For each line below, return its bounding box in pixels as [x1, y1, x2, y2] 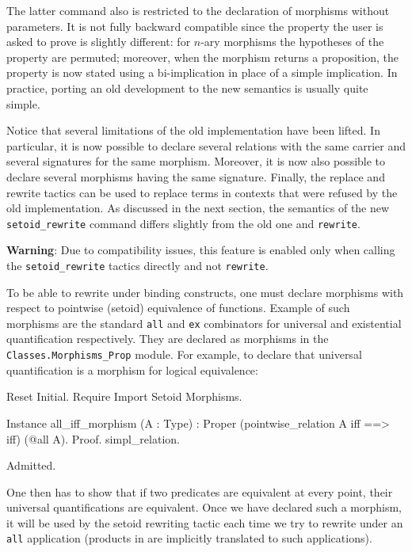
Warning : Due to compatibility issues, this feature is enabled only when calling [6, 242, 395, 258]
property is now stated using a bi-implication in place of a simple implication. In [6, 64, 398, 81]
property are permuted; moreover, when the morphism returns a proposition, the [6, 48, 399, 65]
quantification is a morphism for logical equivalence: [6, 361, 258, 378]
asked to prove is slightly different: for [6, 33, 191, 50]
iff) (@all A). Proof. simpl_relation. [6, 430, 180, 447]
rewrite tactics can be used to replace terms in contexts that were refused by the [6, 184, 398, 200]
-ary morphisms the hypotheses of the [200, 33, 384, 50]
